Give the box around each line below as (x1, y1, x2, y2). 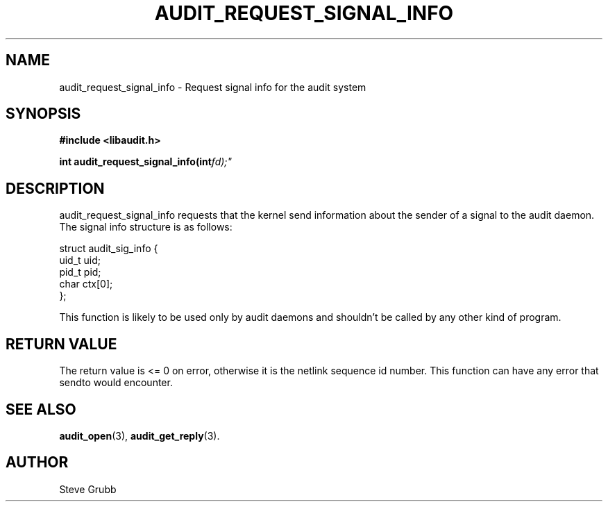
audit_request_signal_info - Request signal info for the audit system (59, 81, 366, 93)
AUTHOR (6, 454, 69, 472)
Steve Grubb (59, 483, 117, 495)
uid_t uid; (59, 254, 101, 267)
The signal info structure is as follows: (59, 221, 233, 233)
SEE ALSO (6, 400, 76, 418)
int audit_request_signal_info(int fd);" (59, 156, 233, 168)
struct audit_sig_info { (59, 242, 158, 255)
